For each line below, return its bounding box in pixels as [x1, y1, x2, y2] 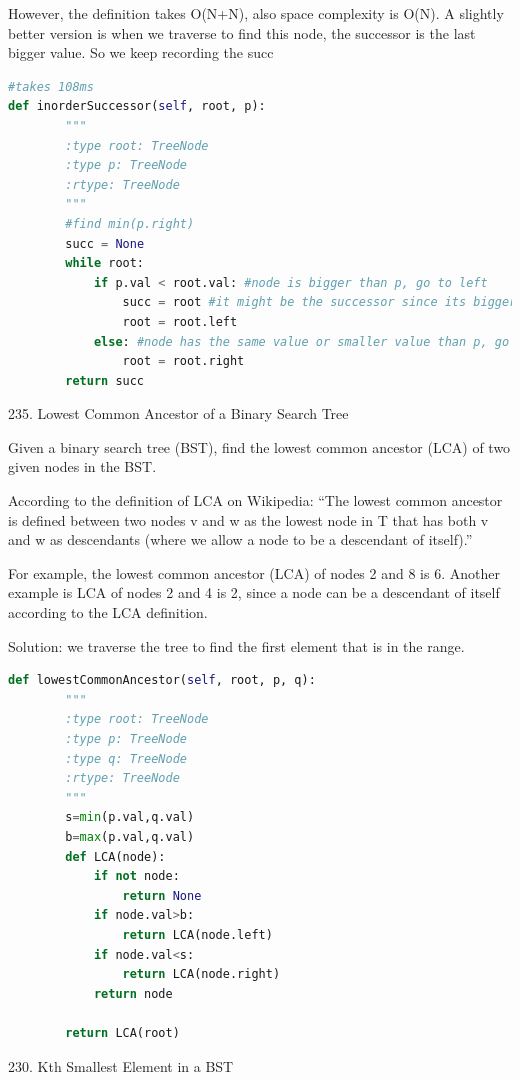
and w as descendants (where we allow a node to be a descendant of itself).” [8, 529, 473, 550]
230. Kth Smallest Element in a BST [8, 1055, 234, 1076]
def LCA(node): [65, 849, 166, 864]
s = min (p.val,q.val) [65, 810, 195, 825]
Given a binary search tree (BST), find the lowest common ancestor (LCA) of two [8, 436, 511, 457]
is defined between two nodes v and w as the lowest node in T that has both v [8, 509, 489, 530]
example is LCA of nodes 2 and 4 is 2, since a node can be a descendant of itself [8, 582, 500, 603]
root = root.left [122, 314, 238, 329]
